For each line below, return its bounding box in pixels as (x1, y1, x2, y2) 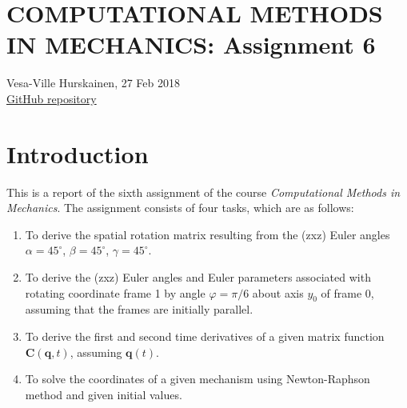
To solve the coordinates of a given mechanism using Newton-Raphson (25, 370, 370, 387)
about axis (252, 284, 304, 301)
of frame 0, (321, 284, 374, 301)
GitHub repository (6, 90, 97, 106)
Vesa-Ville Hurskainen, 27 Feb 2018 (6, 74, 180, 91)
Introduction (6, 137, 149, 170)
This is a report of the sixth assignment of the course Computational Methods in (6, 183, 401, 200)
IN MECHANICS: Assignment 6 (6, 28, 376, 61)
